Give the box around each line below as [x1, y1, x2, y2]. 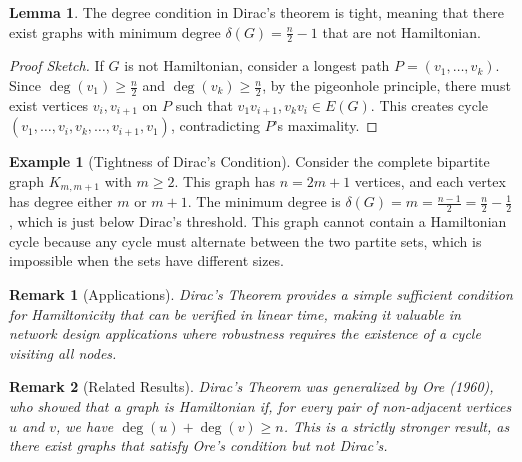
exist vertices [9, 94, 89, 115]
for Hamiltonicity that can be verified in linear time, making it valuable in [9, 303, 461, 324]
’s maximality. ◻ [273, 115, 378, 136]
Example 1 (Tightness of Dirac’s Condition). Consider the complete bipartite [9, 151, 490, 172]
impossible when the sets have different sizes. [9, 250, 285, 271]
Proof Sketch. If [9, 55, 104, 76]
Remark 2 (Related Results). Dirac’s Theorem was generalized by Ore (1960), [9, 376, 494, 397]
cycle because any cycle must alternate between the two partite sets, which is [9, 230, 482, 251]
